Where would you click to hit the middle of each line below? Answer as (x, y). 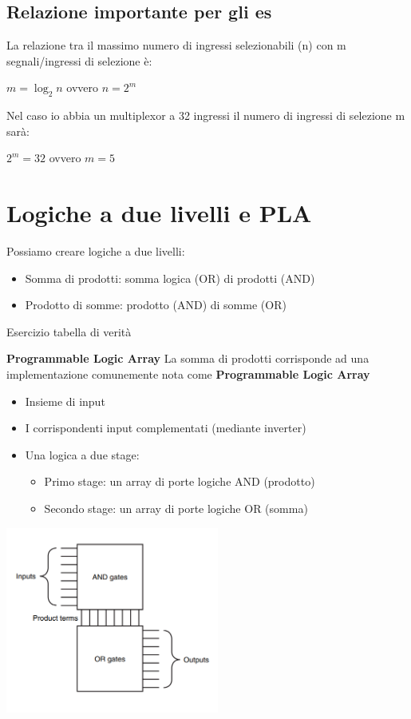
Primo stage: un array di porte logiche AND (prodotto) (180, 481)
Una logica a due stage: (82, 454)
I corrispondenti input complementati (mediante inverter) (166, 428)
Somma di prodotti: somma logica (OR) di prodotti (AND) (170, 278)
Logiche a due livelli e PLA (159, 213)
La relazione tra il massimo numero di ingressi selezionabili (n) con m (176, 45)
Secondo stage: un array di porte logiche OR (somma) (176, 508)
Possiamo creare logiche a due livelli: (96, 251)
